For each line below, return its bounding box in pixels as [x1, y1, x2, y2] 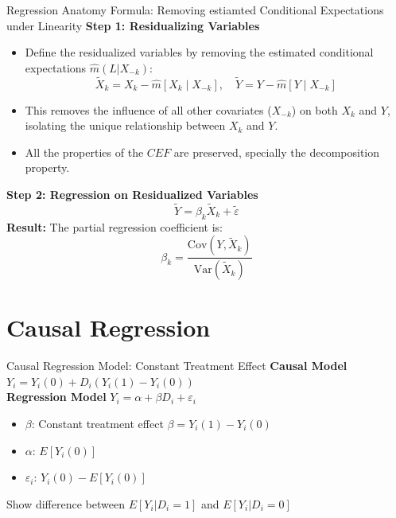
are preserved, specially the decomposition [173, 143, 380, 160]
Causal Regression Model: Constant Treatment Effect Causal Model [6, 357, 347, 374]
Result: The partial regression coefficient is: [6, 218, 223, 235]
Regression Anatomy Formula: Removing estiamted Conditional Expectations [6, 2, 384, 18]
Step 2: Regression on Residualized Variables [6, 185, 258, 202]
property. [25, 159, 70, 176]
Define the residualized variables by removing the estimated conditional [25, 44, 374, 60]
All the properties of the [25, 143, 144, 160]
